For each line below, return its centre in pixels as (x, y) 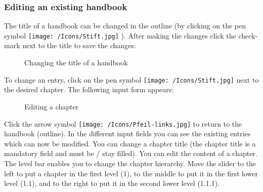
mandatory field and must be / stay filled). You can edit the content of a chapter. (131, 153)
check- (248, 35)
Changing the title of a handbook (76, 63)
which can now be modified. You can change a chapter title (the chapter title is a (130, 143)
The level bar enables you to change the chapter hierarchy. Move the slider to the (130, 163)
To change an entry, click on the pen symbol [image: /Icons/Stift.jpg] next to (131, 79)
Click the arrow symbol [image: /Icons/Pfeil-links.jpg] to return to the (123, 123)
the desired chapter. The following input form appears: (89, 89)
